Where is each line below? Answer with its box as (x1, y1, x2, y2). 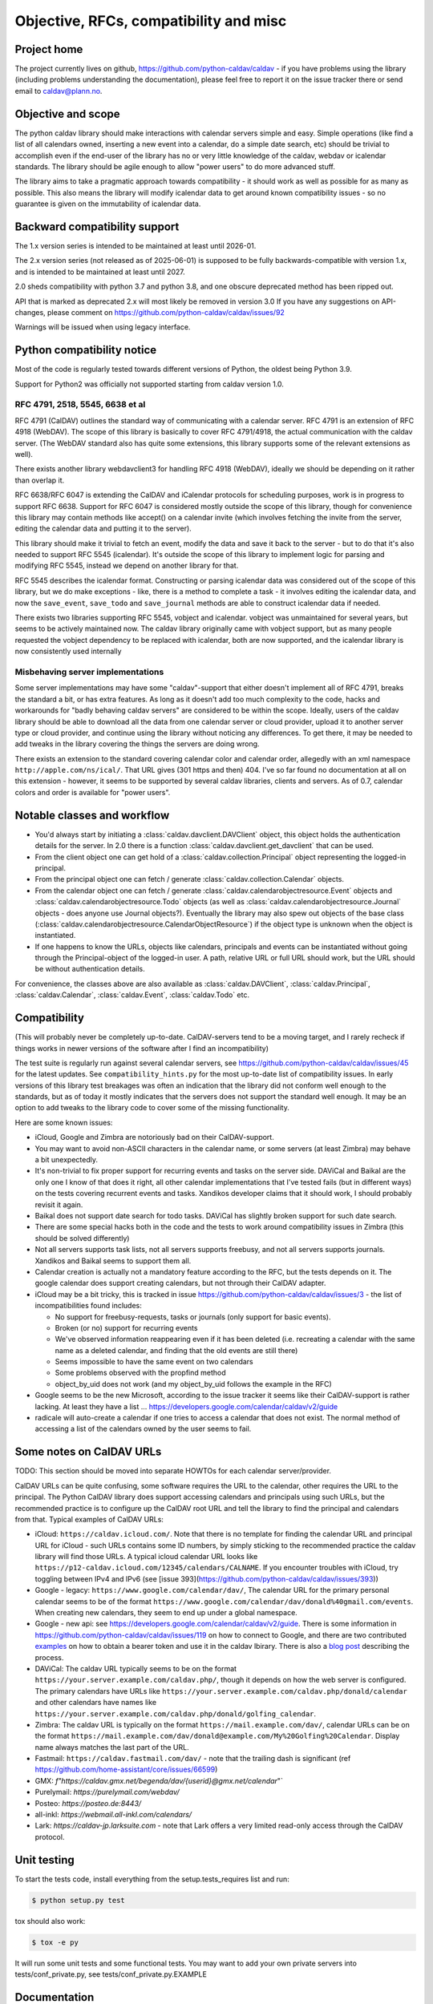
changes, (14, 307, 46, 317)
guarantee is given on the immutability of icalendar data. (14, 199, 201, 208)
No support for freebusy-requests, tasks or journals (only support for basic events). (55, 1311, 331, 1322)
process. (34, 1652, 64, 1663)
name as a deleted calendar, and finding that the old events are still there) (55, 1345, 298, 1355)
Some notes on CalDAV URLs (14, 1445, 162, 1459)
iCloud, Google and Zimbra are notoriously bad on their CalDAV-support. (34, 1133, 274, 1142)
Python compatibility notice (14, 343, 157, 357)
